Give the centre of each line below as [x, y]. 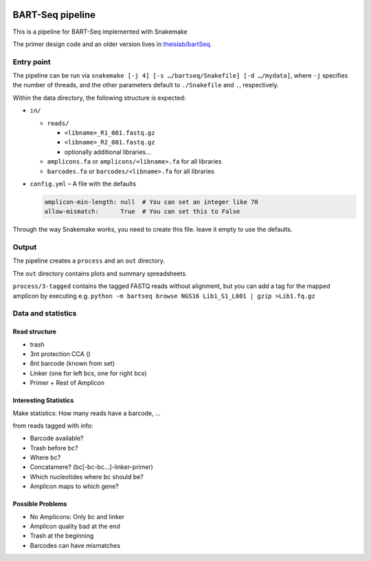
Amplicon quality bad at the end [75, 527]
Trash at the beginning [62, 536]
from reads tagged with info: [53, 426]
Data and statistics [45, 313]
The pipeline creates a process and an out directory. [89, 261]
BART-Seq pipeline [54, 15]
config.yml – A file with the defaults [83, 184]
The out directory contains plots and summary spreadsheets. [100, 273]
